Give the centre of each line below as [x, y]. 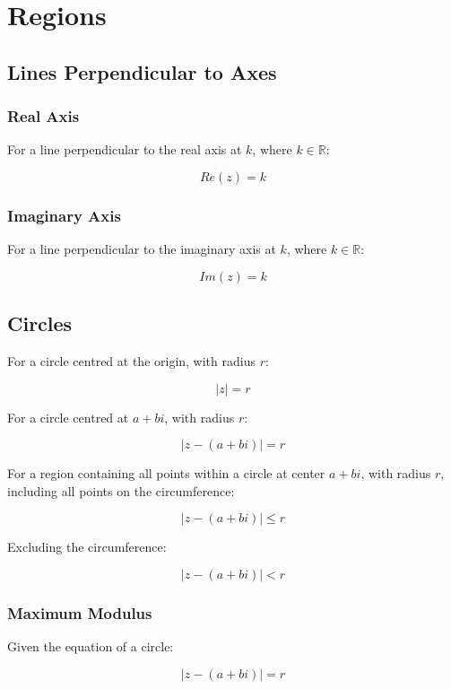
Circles [40, 323]
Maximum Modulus [80, 612]
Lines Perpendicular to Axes [142, 71]
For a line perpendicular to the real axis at [125, 149]
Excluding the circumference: [87, 547]
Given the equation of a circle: [91, 646]
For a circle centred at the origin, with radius [131, 360]
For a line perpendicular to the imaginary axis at [142, 249]
